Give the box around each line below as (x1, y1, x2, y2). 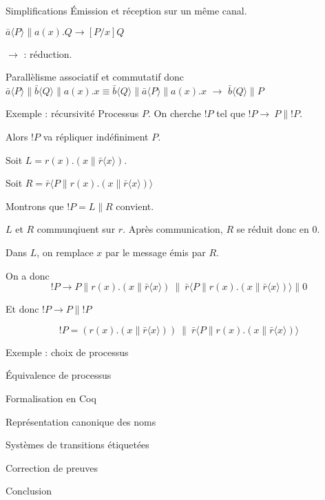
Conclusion (6, 483, 52, 498)
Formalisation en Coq (6, 390, 96, 405)
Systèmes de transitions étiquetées (6, 437, 149, 452)
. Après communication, (123, 222, 223, 236)
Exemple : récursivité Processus (6, 106, 139, 121)
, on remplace (36, 244, 94, 259)
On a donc (6, 268, 50, 282)
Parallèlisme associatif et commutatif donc (6, 70, 185, 84)
